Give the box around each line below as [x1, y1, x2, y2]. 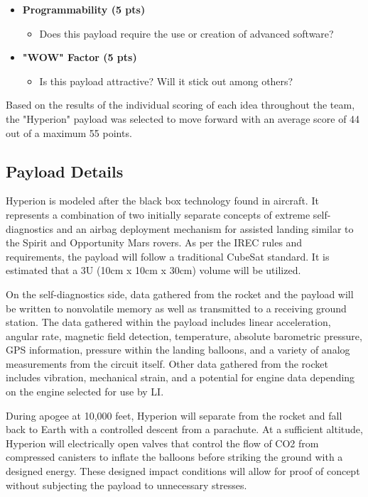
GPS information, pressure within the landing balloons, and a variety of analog [6, 342, 350, 357]
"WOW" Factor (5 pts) [22, 50, 137, 65]
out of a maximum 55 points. [6, 125, 132, 140]
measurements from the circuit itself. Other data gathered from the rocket [6, 356, 328, 371]
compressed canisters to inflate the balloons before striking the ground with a [6, 449, 343, 464]
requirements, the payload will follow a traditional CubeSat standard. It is [6, 248, 330, 263]
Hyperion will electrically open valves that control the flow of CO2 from [6, 435, 319, 450]
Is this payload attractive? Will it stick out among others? [39, 73, 293, 88]
